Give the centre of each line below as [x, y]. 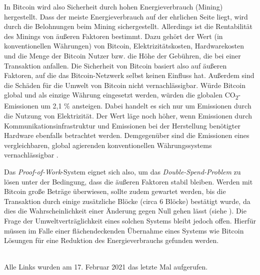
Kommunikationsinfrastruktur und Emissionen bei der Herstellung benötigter [122, 125]
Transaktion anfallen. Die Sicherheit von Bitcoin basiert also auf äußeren [115, 65]
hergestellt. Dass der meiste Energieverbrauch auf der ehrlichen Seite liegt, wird [126, 16]
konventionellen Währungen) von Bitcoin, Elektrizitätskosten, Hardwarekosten [124, 46]
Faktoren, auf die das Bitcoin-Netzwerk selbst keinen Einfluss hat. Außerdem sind [129, 75]
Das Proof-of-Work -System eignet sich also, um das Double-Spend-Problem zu [122, 172]
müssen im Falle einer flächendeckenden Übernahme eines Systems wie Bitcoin [124, 230]
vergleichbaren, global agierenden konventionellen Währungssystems [108, 145]
